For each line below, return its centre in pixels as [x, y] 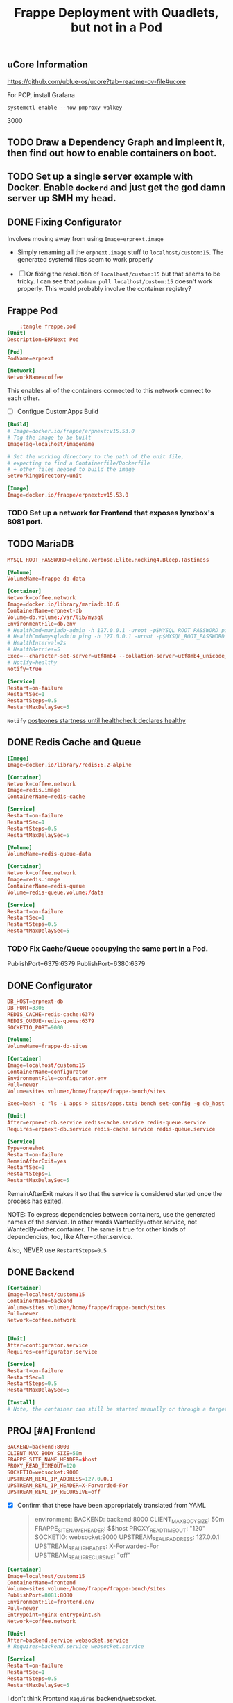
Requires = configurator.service [52, 1352]
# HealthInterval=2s [37, 643]
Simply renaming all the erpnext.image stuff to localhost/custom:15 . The [120, 252]
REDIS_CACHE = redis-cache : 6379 [51, 1014]
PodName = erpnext [31, 358]
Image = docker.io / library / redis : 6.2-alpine [69, 765]
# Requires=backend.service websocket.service [76, 1647]
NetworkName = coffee [35, 377]
